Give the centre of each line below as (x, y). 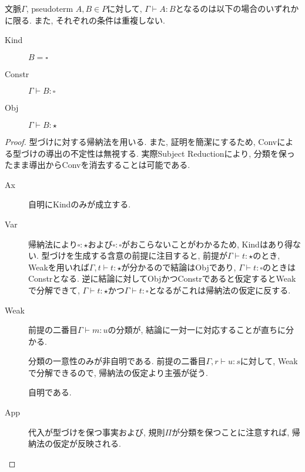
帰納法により (53, 244)
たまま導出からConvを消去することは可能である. (98, 165)
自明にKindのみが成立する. (80, 204)
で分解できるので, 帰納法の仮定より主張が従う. (118, 372)
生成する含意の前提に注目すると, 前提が (151, 255)
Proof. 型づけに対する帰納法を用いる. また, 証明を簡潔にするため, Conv (141, 141)
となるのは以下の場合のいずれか (237, 8)
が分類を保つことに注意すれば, (231, 432)
